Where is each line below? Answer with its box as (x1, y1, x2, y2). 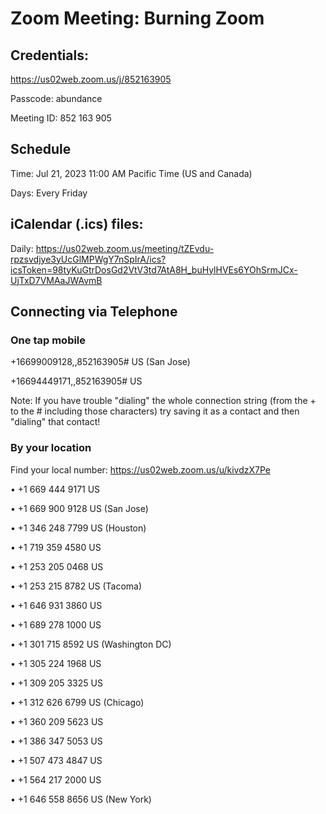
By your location (10, 441, 92, 455)
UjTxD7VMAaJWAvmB (10, 274, 103, 286)
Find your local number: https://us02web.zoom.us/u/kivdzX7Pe (10, 463, 271, 476)
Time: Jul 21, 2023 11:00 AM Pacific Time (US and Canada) (10, 167, 253, 179)
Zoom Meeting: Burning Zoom (10, 7, 265, 30)
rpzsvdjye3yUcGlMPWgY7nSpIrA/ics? (10, 253, 167, 265)
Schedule (10, 141, 72, 158)
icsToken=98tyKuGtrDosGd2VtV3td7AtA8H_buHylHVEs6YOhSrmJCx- (10, 263, 298, 276)
